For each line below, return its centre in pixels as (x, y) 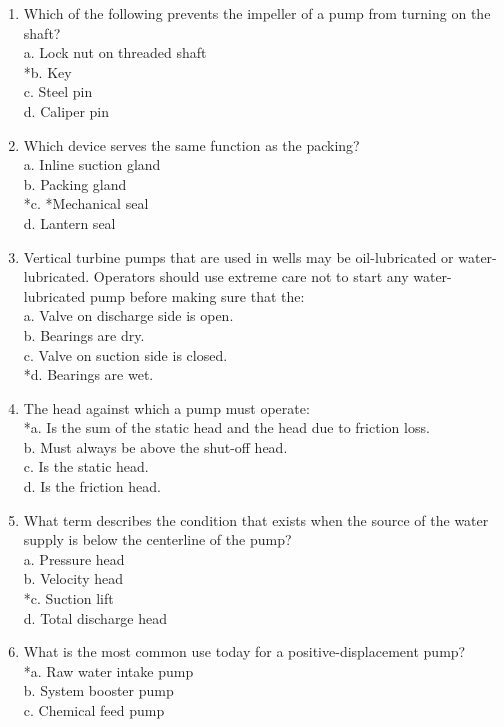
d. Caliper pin (66, 110)
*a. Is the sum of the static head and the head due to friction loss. (226, 427)
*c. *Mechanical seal (86, 203)
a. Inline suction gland (92, 164)
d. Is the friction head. (92, 486)
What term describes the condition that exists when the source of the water (256, 519)
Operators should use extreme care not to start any (251, 276)
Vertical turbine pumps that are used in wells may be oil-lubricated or (238, 256)
